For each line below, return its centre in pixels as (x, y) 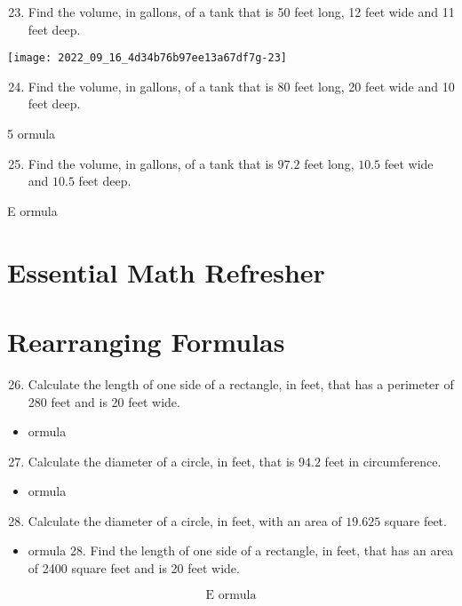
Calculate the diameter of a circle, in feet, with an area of (185, 520)
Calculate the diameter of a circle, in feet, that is (161, 461)
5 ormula (32, 134)
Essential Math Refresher (166, 271)
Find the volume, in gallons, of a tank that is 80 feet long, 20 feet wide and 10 (241, 86)
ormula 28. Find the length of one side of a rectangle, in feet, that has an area (241, 550)
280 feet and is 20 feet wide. (104, 401)
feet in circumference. (383, 461)
